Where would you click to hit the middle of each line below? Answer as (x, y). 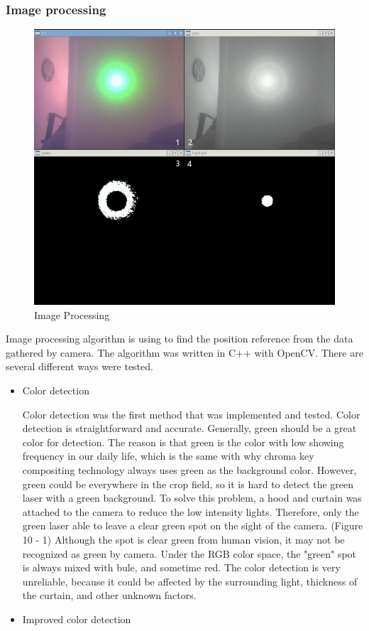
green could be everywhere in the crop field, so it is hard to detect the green (188, 484)
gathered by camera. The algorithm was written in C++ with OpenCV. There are (184, 352)
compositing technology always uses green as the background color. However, (189, 469)
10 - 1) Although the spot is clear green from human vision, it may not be (183, 539)
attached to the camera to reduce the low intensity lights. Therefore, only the (191, 511)
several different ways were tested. (79, 366)
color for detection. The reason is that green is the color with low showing (183, 442)
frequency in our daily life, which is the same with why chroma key (168, 456)
